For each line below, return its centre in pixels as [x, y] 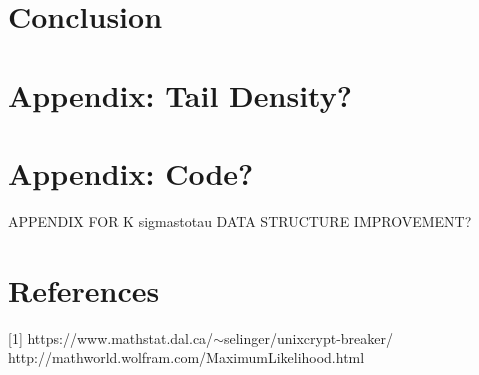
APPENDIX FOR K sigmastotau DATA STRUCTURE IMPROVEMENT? [240, 220]
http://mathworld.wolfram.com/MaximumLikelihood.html [186, 357]
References [84, 289]
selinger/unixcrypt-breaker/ [308, 337]
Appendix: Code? [131, 172]
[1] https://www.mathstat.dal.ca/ [111, 337]
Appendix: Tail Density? [180, 94]
